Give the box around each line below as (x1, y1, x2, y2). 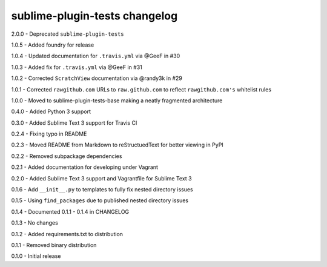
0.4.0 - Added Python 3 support (11, 108, 91, 115)
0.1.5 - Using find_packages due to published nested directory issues (11, 197, 189, 204)
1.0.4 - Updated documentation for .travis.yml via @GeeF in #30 (11, 52, 180, 60)
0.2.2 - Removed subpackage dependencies (11, 152, 122, 160)
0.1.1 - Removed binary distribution (11, 241, 97, 248)
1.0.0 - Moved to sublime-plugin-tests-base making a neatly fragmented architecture (11, 97, 223, 104)
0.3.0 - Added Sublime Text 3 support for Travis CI (11, 119, 137, 127)
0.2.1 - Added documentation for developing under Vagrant (11, 163, 159, 171)
